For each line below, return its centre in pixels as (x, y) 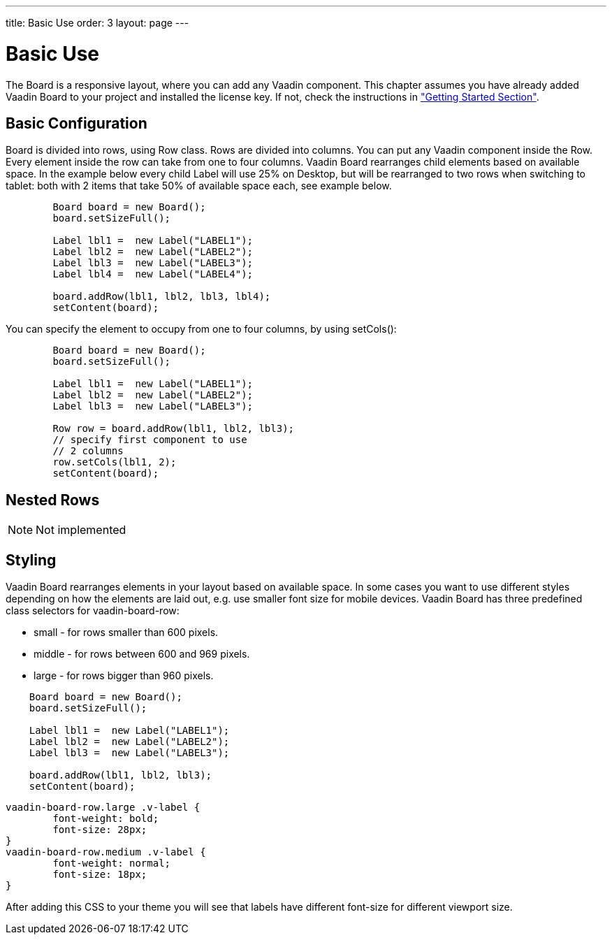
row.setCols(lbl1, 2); (115, 462)
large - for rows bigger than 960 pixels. (124, 676)
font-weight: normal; (112, 863)
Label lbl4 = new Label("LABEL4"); (153, 274)
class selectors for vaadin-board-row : (93, 611)
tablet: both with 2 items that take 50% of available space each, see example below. (199, 186)
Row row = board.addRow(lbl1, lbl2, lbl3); (174, 429)
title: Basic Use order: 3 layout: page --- (97, 23)
